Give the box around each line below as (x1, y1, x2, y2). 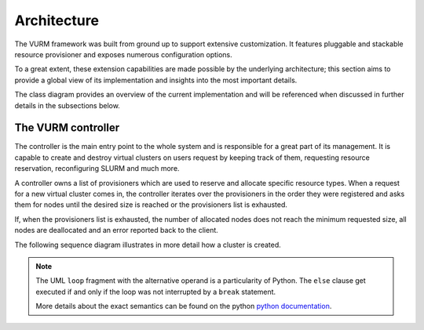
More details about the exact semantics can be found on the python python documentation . (35, 302, 332, 311)
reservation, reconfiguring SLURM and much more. (14, 164, 180, 173)
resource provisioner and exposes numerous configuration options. (14, 49, 233, 59)
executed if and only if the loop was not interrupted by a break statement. (35, 287, 276, 296)
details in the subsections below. (14, 100, 121, 110)
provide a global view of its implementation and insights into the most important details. (14, 75, 298, 85)
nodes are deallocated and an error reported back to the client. (14, 226, 219, 235)
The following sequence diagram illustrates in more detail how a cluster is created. (14, 240, 282, 249)
